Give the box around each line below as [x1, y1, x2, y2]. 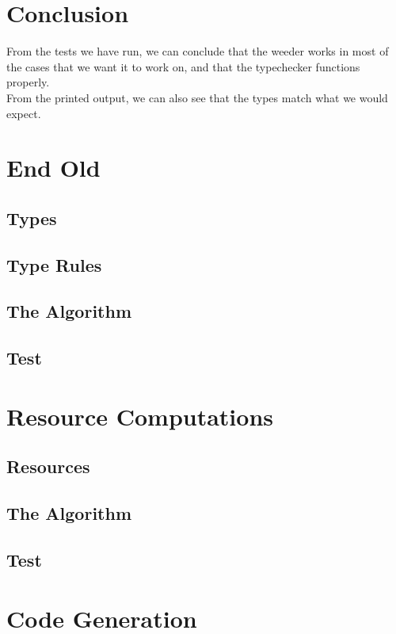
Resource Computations [6, 399, 273, 432]
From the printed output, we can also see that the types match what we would [6, 89, 388, 105]
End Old [6, 151, 101, 184]
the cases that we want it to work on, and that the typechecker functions [6, 58, 360, 74]
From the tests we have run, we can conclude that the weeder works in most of [6, 43, 389, 59]
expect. [6, 105, 41, 121]
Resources [6, 454, 90, 479]
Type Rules [6, 252, 102, 277]
